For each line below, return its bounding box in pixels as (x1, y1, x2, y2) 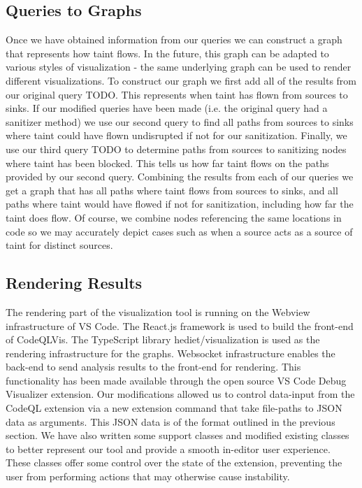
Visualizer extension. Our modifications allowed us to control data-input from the (6, 387, 355, 401)
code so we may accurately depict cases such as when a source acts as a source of (6, 224, 353, 238)
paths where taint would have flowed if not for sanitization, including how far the (6, 196, 354, 211)
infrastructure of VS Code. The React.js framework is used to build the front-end (6, 318, 354, 333)
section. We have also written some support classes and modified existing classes (6, 428, 349, 443)
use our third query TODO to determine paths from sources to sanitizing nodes (6, 141, 347, 156)
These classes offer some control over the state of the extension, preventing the (6, 455, 342, 470)
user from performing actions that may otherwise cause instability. (6, 469, 290, 484)
